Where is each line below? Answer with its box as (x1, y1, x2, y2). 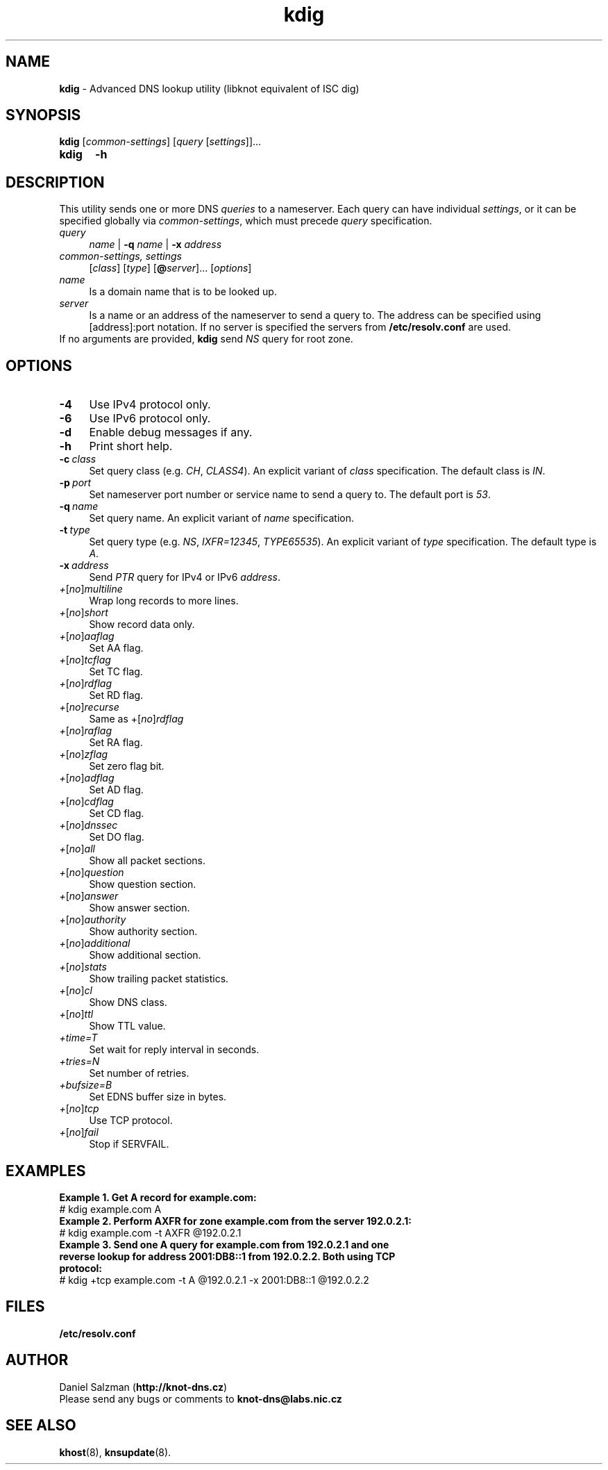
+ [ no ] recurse (59, 701, 119, 713)
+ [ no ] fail (59, 1126, 99, 1139)
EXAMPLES (6, 1162, 86, 1180)
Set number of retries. (89, 1067, 189, 1080)
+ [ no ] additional (59, 937, 130, 950)
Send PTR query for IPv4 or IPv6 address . (89, 571, 280, 584)
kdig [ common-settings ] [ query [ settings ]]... (59, 135, 262, 148)
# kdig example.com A (59, 1203, 162, 1215)
